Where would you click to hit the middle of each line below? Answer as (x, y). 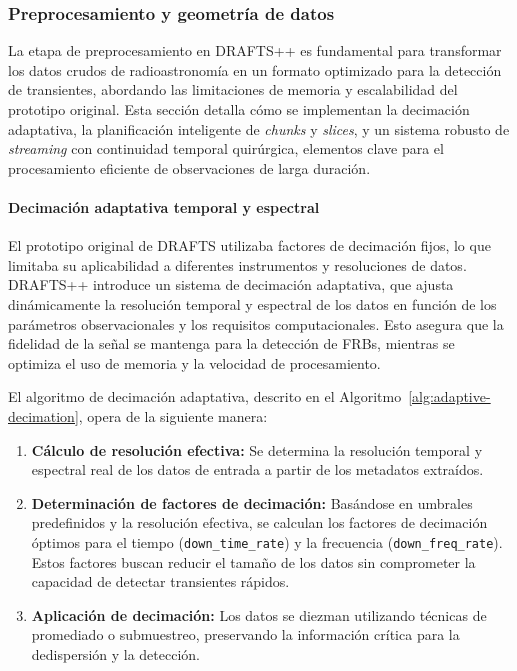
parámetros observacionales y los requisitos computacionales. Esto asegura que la (256, 323)
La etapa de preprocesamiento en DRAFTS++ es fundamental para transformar (255, 50)
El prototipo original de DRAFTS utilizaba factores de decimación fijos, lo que (249, 245)
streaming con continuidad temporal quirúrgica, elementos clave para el (226, 148)
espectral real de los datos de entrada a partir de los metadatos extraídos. (257, 469)
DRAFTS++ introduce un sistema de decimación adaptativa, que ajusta (231, 284)
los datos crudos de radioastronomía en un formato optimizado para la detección (255, 69)
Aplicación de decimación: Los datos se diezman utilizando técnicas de (259, 614)
